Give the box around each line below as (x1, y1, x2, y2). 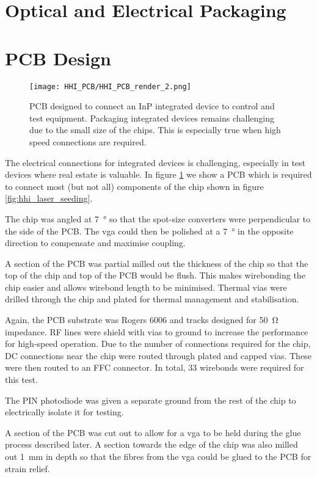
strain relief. (5, 462, 50, 475)
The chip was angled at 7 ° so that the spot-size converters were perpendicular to (5, 212, 311, 225)
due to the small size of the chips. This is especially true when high (29, 123, 281, 136)
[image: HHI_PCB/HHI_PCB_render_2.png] (29, 82, 191, 91)
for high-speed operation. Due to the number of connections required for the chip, (5, 337, 311, 350)
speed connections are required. (29, 135, 147, 148)
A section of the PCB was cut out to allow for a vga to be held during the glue (5, 426, 301, 439)
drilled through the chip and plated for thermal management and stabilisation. (5, 293, 299, 305)
